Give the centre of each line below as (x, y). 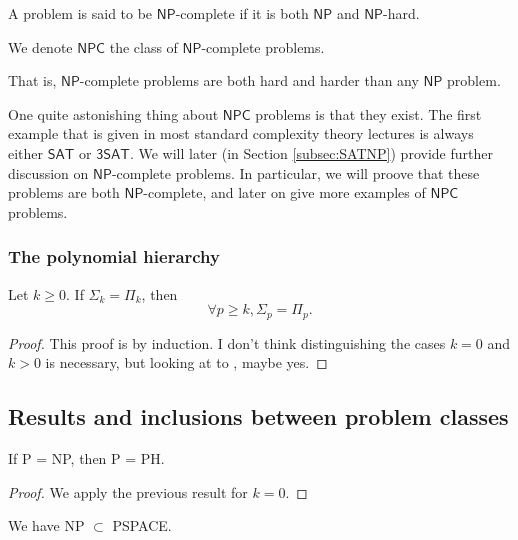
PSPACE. (142, 525)
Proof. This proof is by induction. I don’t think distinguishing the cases (227, 342)
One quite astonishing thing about (113, 113)
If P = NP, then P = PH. (86, 458)
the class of (143, 46)
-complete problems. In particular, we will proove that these (295, 172)
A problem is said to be (80, 13)
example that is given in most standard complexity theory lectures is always (241, 133)
